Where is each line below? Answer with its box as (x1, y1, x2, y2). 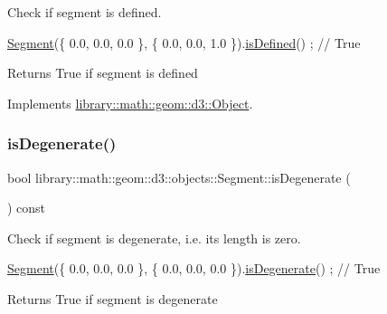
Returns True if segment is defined (7, 63, 198, 82)
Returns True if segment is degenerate (7, 289, 218, 308)
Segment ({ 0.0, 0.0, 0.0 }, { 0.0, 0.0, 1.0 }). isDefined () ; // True (7, 33, 361, 52)
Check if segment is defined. (7, 3, 162, 21)
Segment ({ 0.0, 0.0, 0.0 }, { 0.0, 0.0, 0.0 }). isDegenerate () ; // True (7, 259, 381, 278)
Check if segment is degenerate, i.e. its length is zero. (7, 228, 301, 247)
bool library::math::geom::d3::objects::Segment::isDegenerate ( (7, 167, 351, 186)
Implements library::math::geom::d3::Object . (7, 93, 253, 112)
